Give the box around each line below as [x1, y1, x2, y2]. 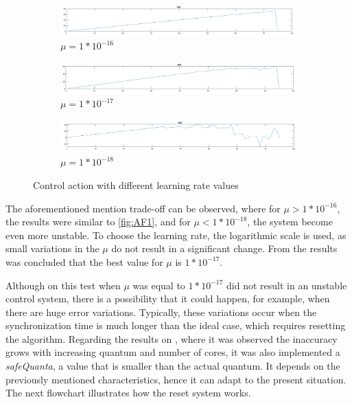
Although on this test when [5, 278, 121, 292]
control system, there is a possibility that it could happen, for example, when [5, 291, 330, 306]
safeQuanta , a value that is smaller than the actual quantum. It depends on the [5, 359, 340, 373]
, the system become [247, 214, 333, 229]
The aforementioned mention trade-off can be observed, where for [5, 201, 281, 215]
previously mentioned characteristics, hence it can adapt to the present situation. [5, 372, 347, 386]
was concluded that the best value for [5, 254, 163, 269]
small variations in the [5, 241, 99, 256]
